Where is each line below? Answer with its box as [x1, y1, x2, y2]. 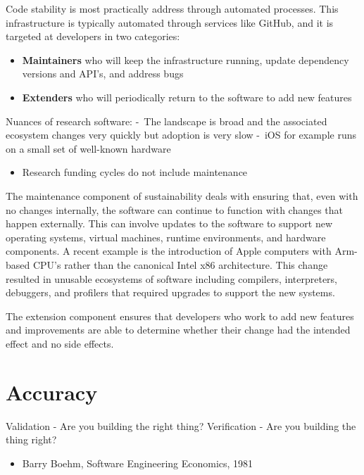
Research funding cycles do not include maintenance [22, 165, 248, 179]
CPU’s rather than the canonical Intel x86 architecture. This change [32, 257, 328, 272]
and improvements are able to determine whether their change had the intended [6, 322, 351, 337]
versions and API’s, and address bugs [22, 66, 184, 81]
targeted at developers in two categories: [6, 29, 180, 44]
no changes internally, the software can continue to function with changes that [6, 202, 344, 217]
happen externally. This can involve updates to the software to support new [6, 216, 333, 231]
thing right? [6, 432, 57, 447]
